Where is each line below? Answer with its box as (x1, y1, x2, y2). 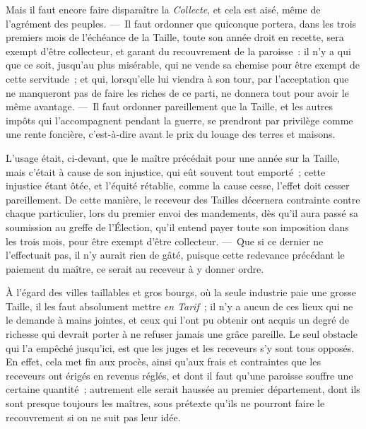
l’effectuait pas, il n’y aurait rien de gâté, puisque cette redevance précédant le (6, 247, 345, 262)
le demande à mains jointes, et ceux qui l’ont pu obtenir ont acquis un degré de (6, 312, 350, 327)
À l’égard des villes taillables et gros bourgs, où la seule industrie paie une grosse (6, 285, 356, 300)
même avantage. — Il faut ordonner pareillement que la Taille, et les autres (6, 99, 333, 114)
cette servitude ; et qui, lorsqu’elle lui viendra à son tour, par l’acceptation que (6, 71, 349, 86)
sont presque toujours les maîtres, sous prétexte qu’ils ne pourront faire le (6, 396, 325, 411)
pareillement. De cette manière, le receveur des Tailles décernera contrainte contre (6, 192, 360, 206)
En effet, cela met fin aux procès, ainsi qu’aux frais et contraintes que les (6, 354, 321, 369)
